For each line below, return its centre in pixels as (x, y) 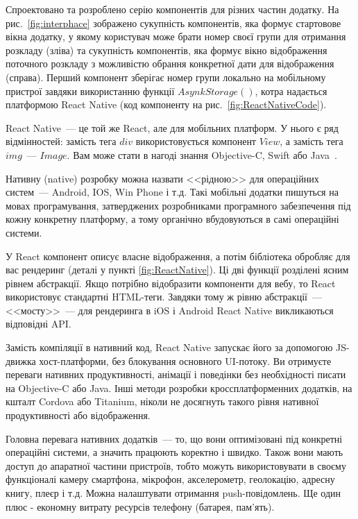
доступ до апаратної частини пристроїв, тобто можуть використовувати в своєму (176, 465)
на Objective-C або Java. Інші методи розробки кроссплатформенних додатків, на (179, 388)
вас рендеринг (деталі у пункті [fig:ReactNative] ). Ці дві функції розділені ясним (177, 270)
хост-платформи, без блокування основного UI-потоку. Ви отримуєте (185, 360)
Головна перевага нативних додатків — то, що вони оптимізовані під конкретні (174, 438)
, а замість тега (312, 141)
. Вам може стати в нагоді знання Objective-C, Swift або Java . (202, 154)
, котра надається (291, 91)
